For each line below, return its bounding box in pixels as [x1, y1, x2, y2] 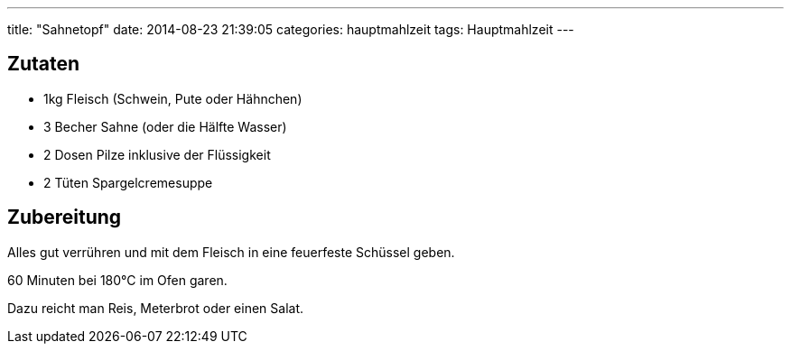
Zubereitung [7, 206, 122, 229]
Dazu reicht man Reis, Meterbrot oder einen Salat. [7, 300, 304, 316]
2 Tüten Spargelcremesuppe [43, 174, 213, 190]
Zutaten [7, 52, 80, 76]
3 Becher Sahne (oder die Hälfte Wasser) [43, 118, 287, 134]
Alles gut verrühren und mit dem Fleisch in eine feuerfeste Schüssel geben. [7, 244, 455, 260]
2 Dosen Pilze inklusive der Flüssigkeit [43, 146, 271, 162]
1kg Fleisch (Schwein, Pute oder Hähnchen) [43, 90, 302, 106]
